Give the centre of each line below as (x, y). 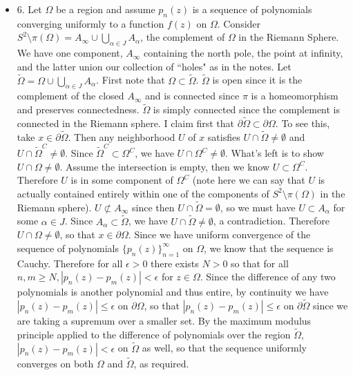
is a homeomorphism (295, 96)
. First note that (131, 80)
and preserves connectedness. (78, 109)
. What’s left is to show (274, 153)
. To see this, (303, 123)
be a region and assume (105, 9)
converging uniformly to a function (90, 23)
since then (153, 207)
